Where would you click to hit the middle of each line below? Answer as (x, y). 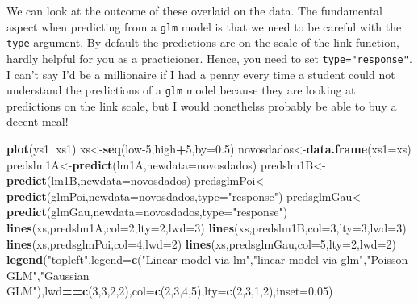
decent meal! (38, 121)
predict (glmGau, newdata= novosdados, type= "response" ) (147, 212)
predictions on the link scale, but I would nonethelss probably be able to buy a (202, 105)
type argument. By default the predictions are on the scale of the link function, (203, 42)
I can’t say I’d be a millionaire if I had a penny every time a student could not (201, 74)
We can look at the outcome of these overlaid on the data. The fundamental (194, 10)
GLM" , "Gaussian (48, 275)
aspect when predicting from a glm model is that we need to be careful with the (204, 26)
